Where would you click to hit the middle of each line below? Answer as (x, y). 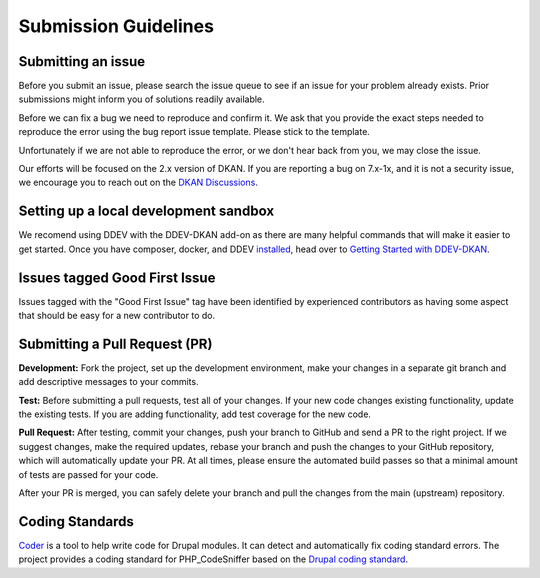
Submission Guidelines (116, 26)
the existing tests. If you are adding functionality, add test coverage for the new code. (195, 414)
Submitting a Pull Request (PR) (115, 343)
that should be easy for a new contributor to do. (116, 315)
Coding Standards (76, 521)
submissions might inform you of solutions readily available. (141, 99)
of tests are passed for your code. (88, 474)
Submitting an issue (82, 61)
